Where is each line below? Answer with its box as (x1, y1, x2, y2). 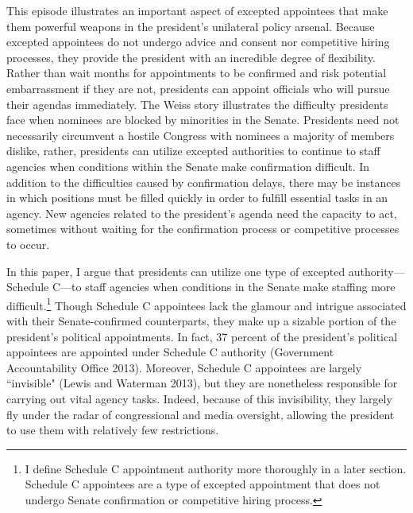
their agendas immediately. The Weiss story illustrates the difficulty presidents (6, 95, 388, 112)
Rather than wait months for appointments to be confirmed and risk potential (6, 64, 387, 81)
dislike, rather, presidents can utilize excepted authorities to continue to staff (6, 142, 380, 159)
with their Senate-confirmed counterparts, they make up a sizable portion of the (6, 312, 396, 328)
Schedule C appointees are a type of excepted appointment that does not (25, 476, 380, 492)
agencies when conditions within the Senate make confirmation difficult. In (6, 157, 370, 174)
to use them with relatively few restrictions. (6, 422, 219, 438)
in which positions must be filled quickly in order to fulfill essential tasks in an (6, 189, 388, 206)
